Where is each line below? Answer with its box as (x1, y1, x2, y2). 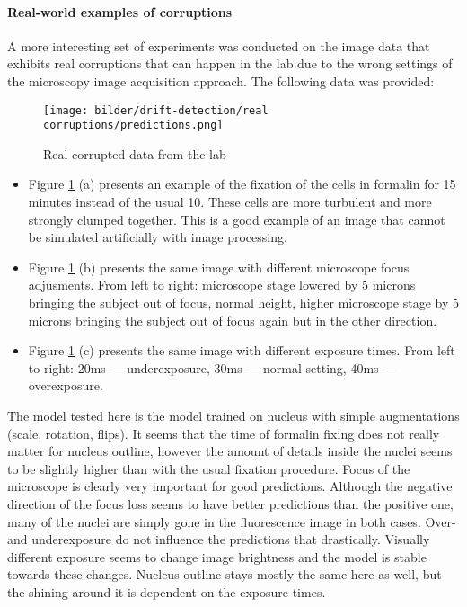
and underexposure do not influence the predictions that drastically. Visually (7, 530, 430, 549)
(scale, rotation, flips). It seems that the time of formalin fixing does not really (7, 424, 440, 442)
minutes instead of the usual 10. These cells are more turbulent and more (28, 192, 432, 211)
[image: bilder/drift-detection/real (43, 103, 269, 117)
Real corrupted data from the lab (43, 144, 226, 163)
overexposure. (28, 376, 103, 395)
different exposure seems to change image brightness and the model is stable (7, 547, 427, 566)
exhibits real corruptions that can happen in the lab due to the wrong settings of (7, 54, 453, 73)
